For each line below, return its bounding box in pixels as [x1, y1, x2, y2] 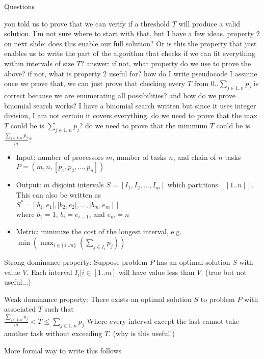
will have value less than [118, 266, 195, 277]
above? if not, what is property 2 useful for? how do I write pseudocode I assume [4, 68, 257, 78]
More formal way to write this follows [4, 345, 122, 355]
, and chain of [173, 151, 216, 162]
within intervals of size [4, 58, 74, 68]
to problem [200, 293, 235, 304]
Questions [4, 1, 35, 11]
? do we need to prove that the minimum [79, 120, 208, 130]
